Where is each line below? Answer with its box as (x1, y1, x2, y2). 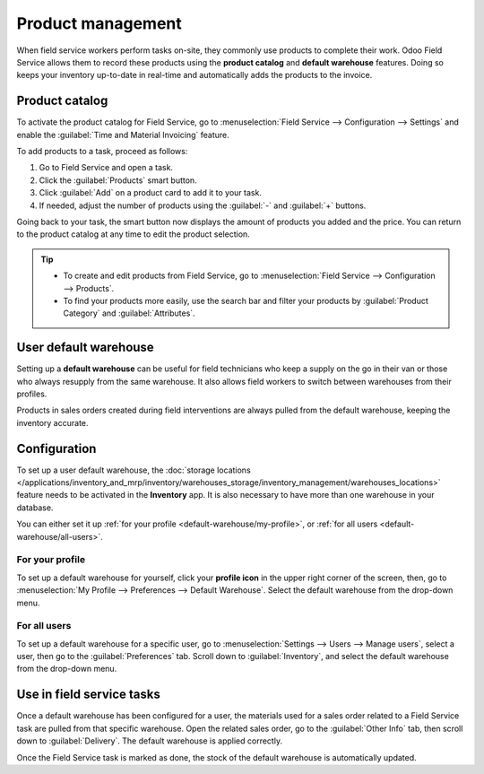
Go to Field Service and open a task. (39, 162, 174, 173)
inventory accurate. (16, 417, 89, 428)
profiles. (16, 388, 48, 399)
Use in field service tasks (16, 687, 160, 702)
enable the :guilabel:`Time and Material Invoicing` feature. (16, 129, 229, 140)
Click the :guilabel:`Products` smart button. (39, 175, 197, 186)
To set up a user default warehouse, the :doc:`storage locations (16, 465, 251, 475)
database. (16, 502, 54, 513)
